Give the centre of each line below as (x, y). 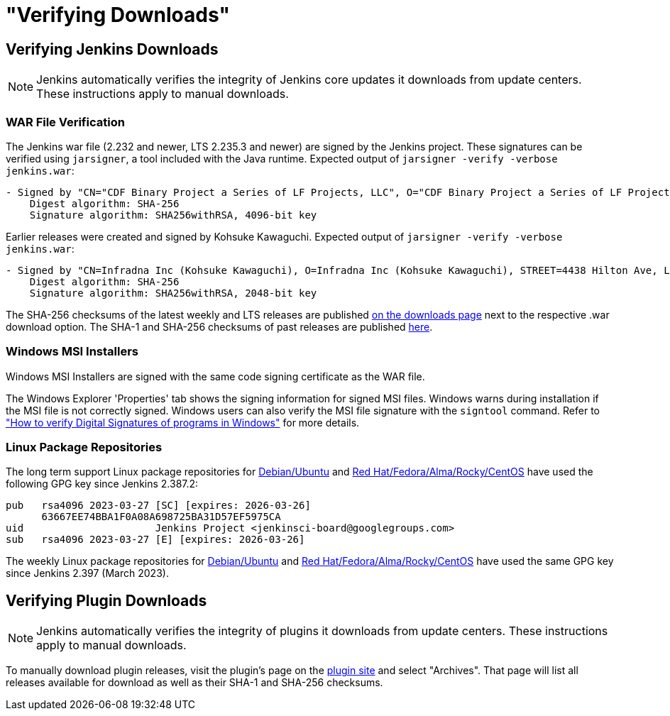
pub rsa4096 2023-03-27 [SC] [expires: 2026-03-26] (158, 506)
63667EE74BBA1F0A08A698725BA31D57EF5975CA (161, 517)
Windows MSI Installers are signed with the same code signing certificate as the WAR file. (215, 376)
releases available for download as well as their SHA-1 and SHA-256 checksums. (194, 683)
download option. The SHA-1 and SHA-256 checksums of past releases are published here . (219, 326)
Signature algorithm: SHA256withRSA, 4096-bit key (173, 215)
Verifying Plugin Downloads (106, 600)
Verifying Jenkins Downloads (112, 49)
